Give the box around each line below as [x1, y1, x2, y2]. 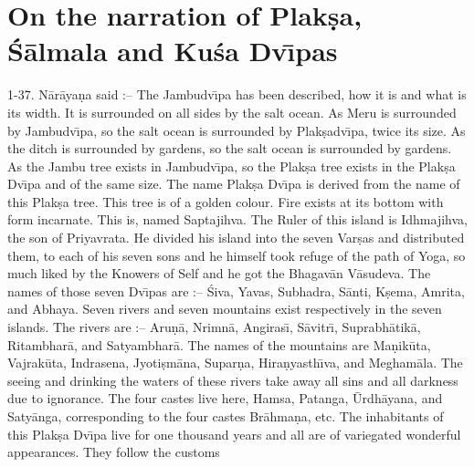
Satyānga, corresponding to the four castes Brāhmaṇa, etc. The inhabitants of [7, 407, 444, 425]
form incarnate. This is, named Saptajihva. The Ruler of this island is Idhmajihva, [7, 210, 468, 229]
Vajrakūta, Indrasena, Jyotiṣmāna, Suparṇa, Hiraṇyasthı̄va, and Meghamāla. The [7, 353, 463, 372]
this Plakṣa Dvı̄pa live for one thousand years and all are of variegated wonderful [7, 424, 461, 443]
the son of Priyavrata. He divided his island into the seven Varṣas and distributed [7, 228, 465, 247]
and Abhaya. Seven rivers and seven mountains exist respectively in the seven [7, 299, 442, 318]
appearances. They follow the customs [7, 442, 220, 462]
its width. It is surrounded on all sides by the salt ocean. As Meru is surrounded [7, 102, 457, 121]
